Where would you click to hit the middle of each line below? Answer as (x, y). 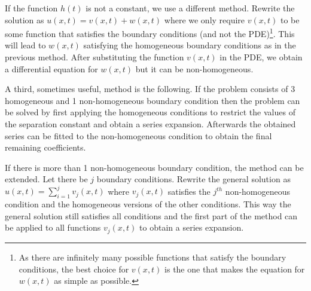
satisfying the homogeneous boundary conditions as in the (190, 45)
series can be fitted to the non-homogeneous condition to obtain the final (138, 135)
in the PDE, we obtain (261, 57)
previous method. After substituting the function (94, 57)
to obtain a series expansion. (192, 227)
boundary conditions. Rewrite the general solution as (193, 179)
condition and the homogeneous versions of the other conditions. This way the (148, 204)
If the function (31, 8)
